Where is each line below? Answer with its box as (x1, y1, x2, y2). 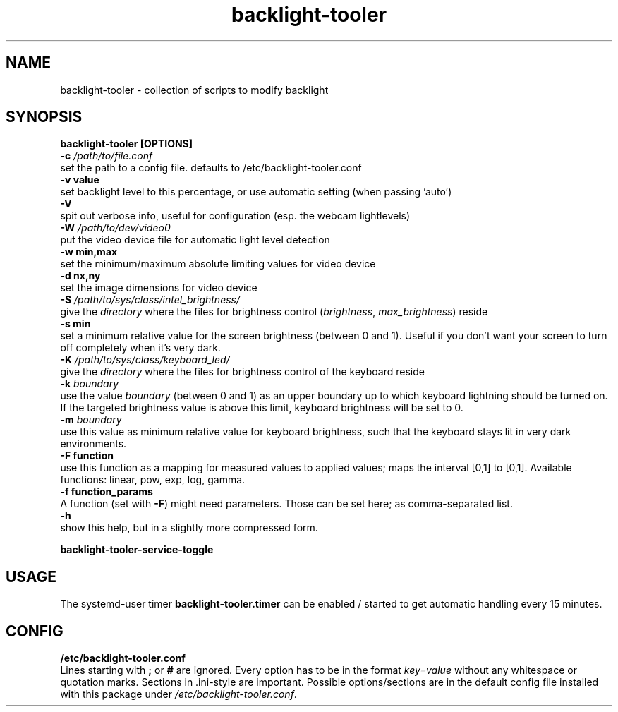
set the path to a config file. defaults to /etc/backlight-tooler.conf (60, 162, 362, 174)
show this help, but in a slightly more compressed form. (60, 521, 318, 534)
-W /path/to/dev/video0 (60, 222, 171, 234)
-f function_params (60, 485, 153, 498)
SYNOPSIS (6, 108, 83, 126)
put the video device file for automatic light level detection (60, 234, 330, 246)
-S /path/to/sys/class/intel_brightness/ (60, 294, 240, 306)
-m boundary (60, 414, 122, 426)
